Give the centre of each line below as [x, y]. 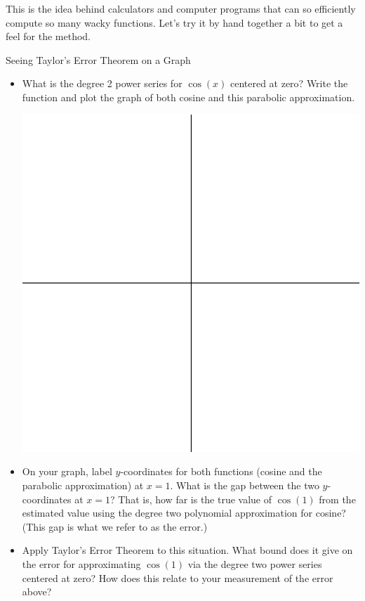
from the [337, 499]
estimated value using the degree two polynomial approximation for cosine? [184, 513]
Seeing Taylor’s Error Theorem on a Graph [98, 59]
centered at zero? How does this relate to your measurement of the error [178, 577]
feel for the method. [48, 36]
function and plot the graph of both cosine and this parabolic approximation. [188, 97]
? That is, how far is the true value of [191, 499]
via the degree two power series [255, 563]
